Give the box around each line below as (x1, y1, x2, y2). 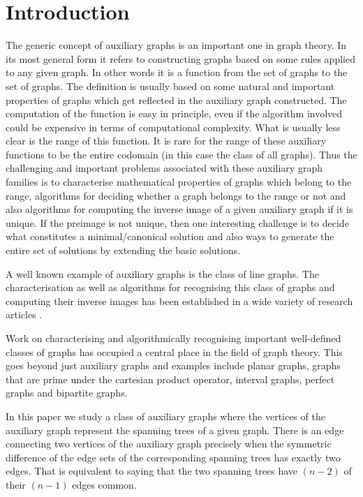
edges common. (72, 477, 137, 491)
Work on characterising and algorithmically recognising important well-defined (6, 331, 341, 345)
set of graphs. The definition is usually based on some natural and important (6, 78, 335, 93)
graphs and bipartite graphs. (6, 385, 128, 400)
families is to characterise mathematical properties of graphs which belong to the (6, 175, 352, 189)
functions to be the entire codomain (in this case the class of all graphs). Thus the (6, 147, 357, 161)
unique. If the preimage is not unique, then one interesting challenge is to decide (6, 215, 349, 230)
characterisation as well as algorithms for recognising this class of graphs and (6, 280, 335, 295)
